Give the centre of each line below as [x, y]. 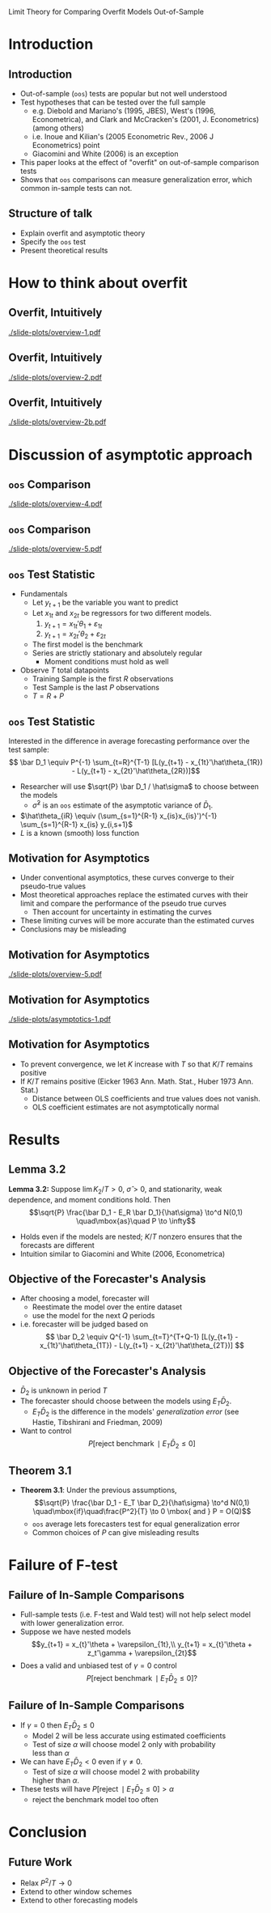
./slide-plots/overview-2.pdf [55, 377]
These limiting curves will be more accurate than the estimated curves [137, 921]
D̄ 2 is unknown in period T [64, 1391]
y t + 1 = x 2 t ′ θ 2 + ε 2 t [75, 635]
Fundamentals [44, 594]
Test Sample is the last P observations [96, 688]
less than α [51, 1753]
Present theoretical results [64, 250]
